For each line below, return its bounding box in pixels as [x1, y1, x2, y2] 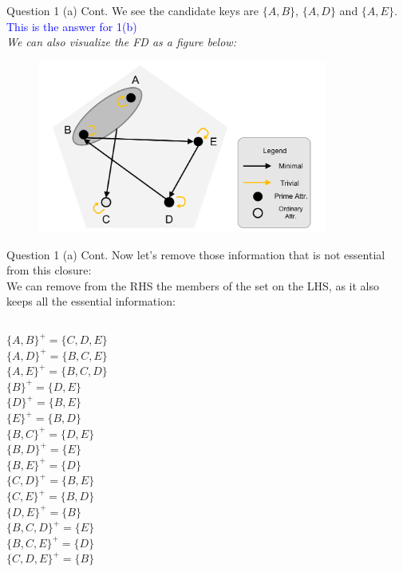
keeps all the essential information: [6, 293, 176, 310]
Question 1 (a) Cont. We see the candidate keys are [6, 2, 259, 18]
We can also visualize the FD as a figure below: [6, 34, 236, 50]
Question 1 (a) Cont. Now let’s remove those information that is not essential [6, 246, 385, 262]
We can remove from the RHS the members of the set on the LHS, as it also [6, 277, 380, 294]
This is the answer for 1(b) [6, 18, 137, 34]
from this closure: [6, 262, 92, 278]
